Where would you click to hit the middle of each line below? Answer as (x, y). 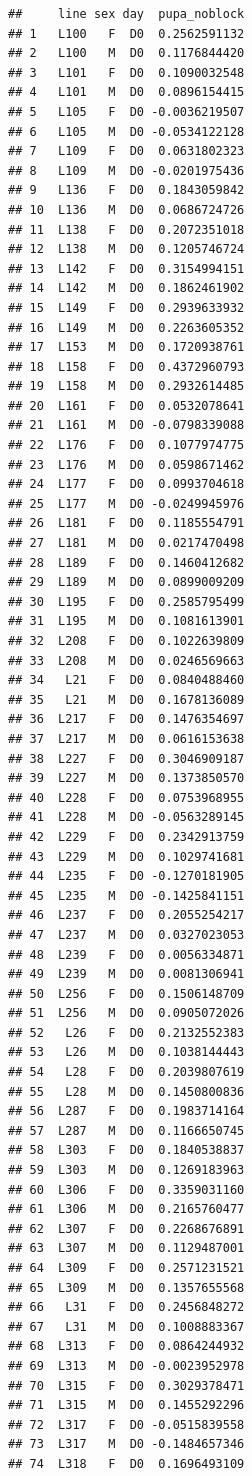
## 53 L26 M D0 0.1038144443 (126, 1052)
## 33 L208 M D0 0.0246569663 (126, 660)
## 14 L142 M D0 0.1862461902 (126, 288)
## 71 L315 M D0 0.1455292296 (126, 1405)
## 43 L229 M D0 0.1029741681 (126, 856)
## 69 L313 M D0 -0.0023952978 (126, 1365)
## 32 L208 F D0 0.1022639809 (126, 641)
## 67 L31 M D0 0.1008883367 (126, 1326)
